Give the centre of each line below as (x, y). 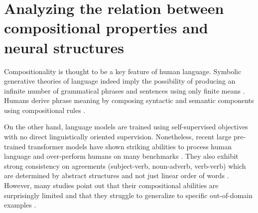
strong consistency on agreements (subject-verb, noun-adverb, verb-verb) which (125, 165)
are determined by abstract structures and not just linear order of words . (117, 175)
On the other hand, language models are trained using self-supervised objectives (126, 127)
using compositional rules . (45, 110)
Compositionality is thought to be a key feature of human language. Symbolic (123, 71)
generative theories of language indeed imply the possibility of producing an (120, 81)
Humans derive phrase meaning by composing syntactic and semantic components (129, 100)
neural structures (64, 47)
